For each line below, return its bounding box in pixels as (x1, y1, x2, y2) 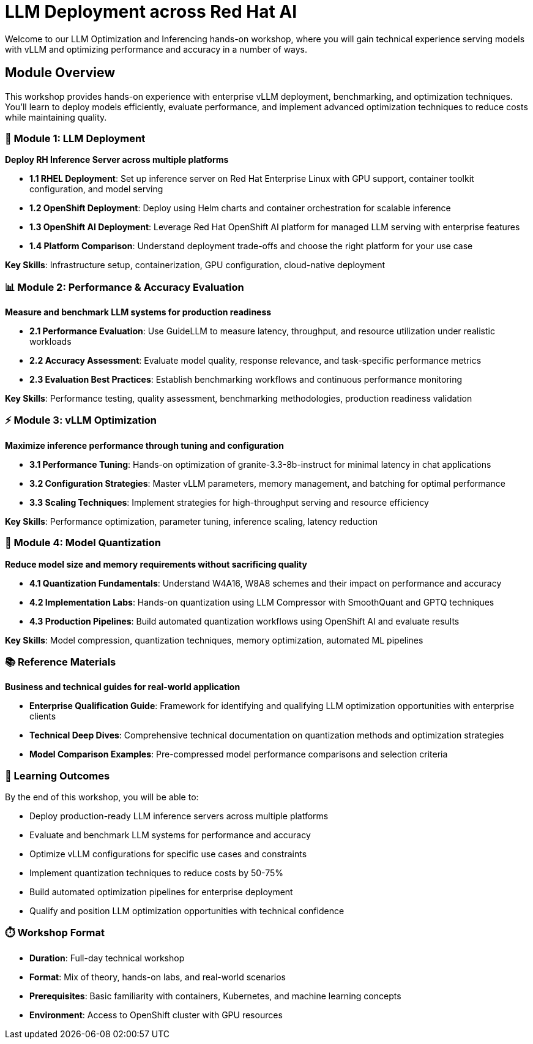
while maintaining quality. (5, 111, 107, 122)
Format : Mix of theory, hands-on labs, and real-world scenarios (29, 971, 286, 982)
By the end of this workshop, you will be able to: (5, 792, 199, 803)
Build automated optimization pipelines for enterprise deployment (29, 887, 293, 898)
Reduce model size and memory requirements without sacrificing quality (5, 558, 307, 569)
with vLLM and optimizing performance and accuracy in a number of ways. (5, 43, 308, 54)
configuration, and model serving (29, 184, 163, 195)
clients (29, 711, 56, 722)
